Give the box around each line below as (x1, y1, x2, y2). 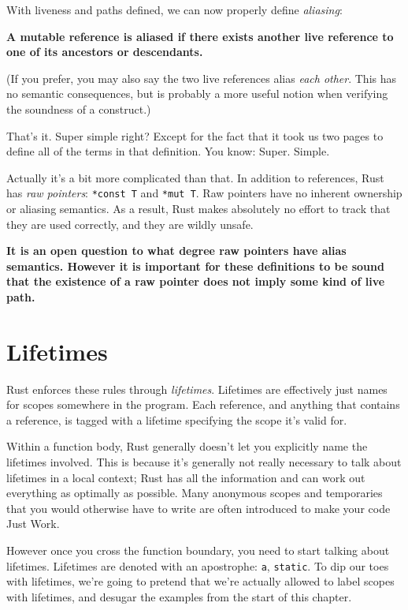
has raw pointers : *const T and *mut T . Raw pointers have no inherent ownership (6, 185, 402, 201)
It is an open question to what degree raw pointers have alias (6, 242, 347, 259)
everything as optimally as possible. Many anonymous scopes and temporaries (6, 485, 383, 501)
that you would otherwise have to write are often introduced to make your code (6, 500, 391, 516)
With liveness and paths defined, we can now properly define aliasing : (6, 2, 343, 17)
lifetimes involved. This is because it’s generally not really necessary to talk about (6, 454, 402, 470)
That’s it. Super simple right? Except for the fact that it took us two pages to (6, 127, 384, 144)
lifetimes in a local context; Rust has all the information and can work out (6, 469, 365, 485)
